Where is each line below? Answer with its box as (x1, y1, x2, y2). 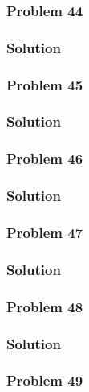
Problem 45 (6, 74, 83, 94)
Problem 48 (6, 296, 83, 316)
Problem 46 (6, 148, 83, 169)
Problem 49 (6, 370, 83, 390)
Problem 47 (6, 222, 83, 242)
